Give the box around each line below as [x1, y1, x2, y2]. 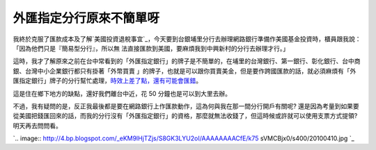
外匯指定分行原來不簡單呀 [13, 10, 160, 26]
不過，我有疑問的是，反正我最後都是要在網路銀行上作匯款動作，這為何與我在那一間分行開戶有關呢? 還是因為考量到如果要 [13, 101, 360, 110]
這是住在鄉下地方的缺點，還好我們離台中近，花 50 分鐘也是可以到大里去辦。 [13, 89, 232, 97]
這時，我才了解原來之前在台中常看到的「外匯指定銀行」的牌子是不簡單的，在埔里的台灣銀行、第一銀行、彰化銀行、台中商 [13, 57, 361, 65]
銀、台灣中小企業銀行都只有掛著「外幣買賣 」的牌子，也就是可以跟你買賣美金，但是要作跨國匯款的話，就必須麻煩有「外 [13, 67, 357, 75]
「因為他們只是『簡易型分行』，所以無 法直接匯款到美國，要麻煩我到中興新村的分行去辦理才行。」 [13, 44, 289, 52]
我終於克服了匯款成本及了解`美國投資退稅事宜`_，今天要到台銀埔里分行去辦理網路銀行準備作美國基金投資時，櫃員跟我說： [13, 35, 361, 43]
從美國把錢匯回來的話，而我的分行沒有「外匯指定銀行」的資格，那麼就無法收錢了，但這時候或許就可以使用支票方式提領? [13, 112, 358, 120]
